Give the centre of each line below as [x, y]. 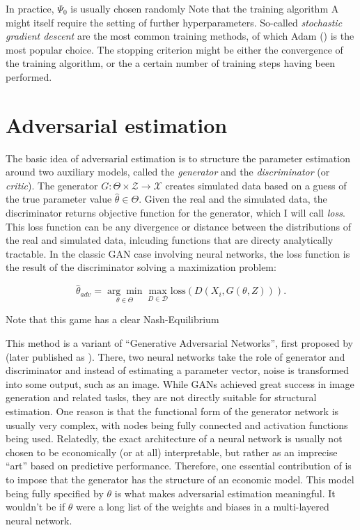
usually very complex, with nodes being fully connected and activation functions [177, 424]
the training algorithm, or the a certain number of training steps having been [170, 63]
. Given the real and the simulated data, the [233, 199]
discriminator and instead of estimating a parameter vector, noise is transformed [178, 370]
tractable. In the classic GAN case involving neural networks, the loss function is [178, 253]
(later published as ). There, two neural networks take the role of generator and [175, 356]
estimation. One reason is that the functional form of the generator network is [172, 411]
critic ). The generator [52, 185]
